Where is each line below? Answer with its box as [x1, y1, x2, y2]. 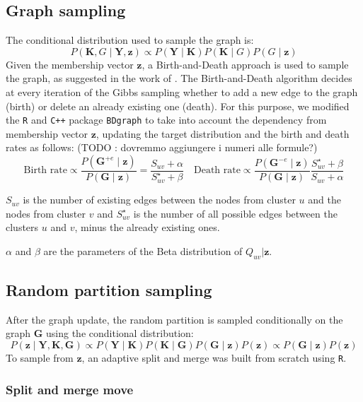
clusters [6, 220, 39, 235]
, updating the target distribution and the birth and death [96, 126, 350, 141]
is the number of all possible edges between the [133, 206, 338, 220]
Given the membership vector [6, 57, 134, 71]
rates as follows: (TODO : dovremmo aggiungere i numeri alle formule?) [6, 140, 318, 155]
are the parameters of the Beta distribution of [43, 243, 243, 258]
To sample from [6, 350, 74, 365]
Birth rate [23, 165, 67, 176]
